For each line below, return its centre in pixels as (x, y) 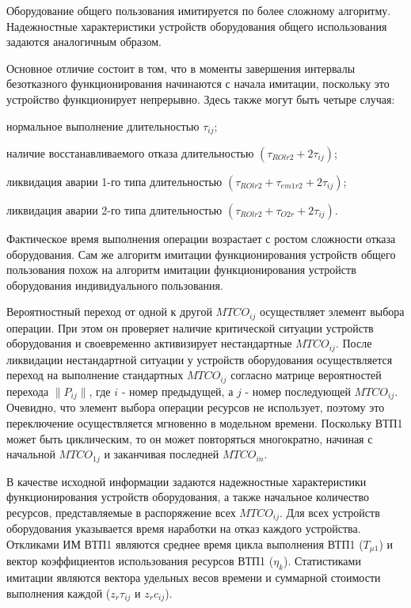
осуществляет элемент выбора (332, 312)
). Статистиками (322, 561)
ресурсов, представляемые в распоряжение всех (121, 512)
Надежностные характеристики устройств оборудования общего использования (197, 26)
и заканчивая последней (162, 454)
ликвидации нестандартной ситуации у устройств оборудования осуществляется (200, 359)
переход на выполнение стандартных (95, 375)
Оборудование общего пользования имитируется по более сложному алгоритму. (199, 10)
